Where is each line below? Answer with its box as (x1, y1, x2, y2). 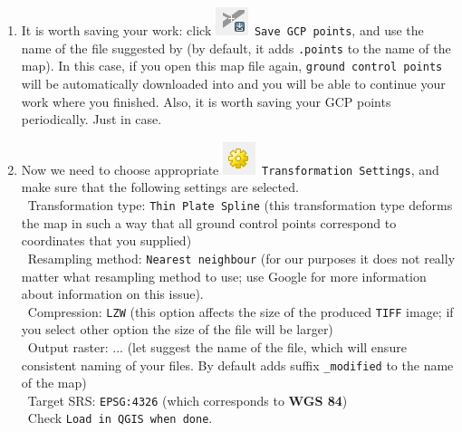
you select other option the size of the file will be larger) (21, 320, 333, 339)
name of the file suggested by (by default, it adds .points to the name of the (21, 38, 451, 57)
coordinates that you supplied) (21, 231, 192, 250)
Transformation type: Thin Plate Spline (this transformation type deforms (27, 196, 453, 214)
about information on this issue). (21, 284, 204, 303)
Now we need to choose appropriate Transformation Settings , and (21, 159, 439, 178)
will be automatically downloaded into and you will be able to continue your (21, 73, 446, 92)
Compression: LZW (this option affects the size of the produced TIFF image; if (27, 302, 454, 321)
